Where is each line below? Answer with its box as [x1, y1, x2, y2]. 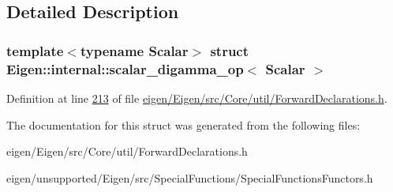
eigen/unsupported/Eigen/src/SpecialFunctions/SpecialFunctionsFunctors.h [6, 169, 373, 186]
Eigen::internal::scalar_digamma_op [6, 58, 244, 78]
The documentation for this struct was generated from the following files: [6, 116, 361, 133]
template [6, 40, 64, 60]
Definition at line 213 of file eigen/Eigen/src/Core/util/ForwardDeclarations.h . [6, 89, 387, 106]
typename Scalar [80, 40, 189, 60]
